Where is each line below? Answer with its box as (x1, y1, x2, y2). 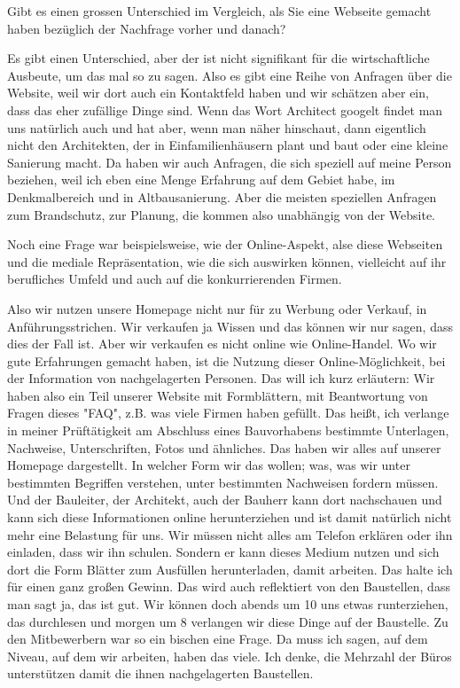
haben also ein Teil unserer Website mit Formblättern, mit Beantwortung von (7, 386, 428, 404)
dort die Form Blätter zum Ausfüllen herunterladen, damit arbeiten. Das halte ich (7, 559, 453, 578)
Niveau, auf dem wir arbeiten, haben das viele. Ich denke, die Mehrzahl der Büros (7, 646, 452, 665)
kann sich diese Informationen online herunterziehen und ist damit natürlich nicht (7, 508, 452, 527)
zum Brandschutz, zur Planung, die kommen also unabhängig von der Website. (7, 205, 435, 223)
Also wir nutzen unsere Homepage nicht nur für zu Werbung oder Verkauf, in (7, 299, 427, 317)
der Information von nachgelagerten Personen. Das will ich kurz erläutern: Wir (7, 369, 435, 387)
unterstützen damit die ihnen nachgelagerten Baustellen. (7, 664, 314, 683)
